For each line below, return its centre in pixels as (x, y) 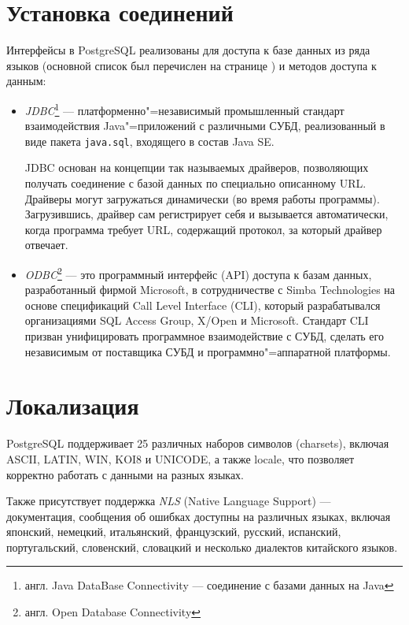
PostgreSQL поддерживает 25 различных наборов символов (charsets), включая (198, 443)
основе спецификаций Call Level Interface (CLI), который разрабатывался (203, 305)
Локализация (73, 406)
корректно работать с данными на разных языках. (125, 474)
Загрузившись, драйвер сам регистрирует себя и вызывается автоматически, (206, 214)
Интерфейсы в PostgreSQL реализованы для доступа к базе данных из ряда (188, 50)
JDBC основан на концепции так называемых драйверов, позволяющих (197, 167)
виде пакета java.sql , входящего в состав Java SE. (149, 141)
